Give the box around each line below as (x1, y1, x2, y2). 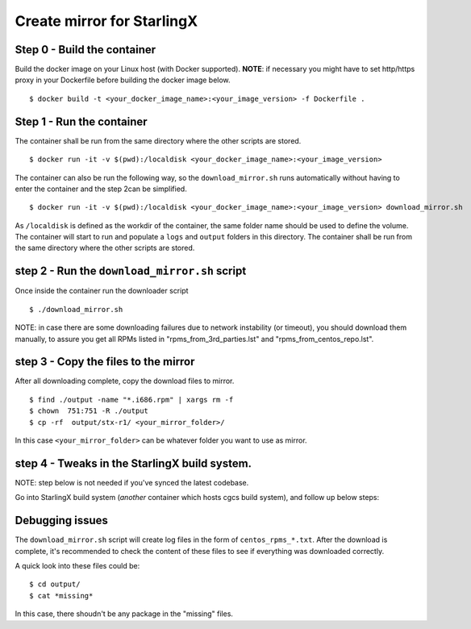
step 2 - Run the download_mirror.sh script (15, 265, 247, 278)
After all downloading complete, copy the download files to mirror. (15, 376, 235, 386)
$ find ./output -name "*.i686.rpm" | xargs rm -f (29, 395, 234, 404)
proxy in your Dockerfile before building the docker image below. (15, 75, 231, 85)
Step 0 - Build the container (15, 43, 156, 56)
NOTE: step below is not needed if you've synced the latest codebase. (15, 477, 249, 487)
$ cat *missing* (29, 591, 94, 600)
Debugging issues (15, 514, 109, 527)
